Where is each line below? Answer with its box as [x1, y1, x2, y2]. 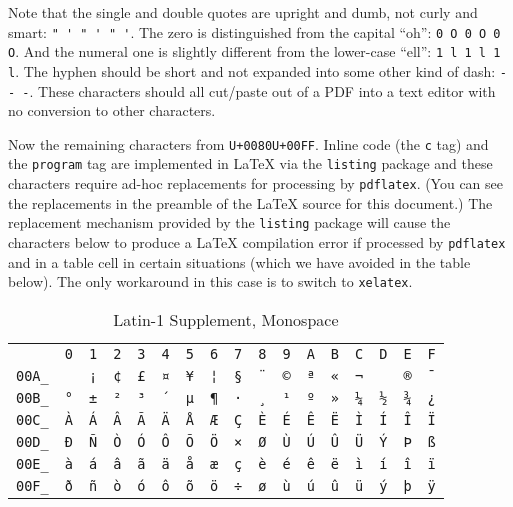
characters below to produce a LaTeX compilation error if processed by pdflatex [8, 232, 506, 253]
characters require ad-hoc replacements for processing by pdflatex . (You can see [8, 173, 504, 194]
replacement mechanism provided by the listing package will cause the [8, 212, 451, 233]
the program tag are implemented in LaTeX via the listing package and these [8, 153, 493, 174]
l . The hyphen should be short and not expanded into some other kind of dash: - [8, 60, 507, 81]
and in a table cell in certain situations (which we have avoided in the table [8, 251, 471, 272]
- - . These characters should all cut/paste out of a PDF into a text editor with [8, 80, 496, 101]
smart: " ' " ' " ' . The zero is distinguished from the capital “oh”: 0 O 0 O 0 [8, 21, 501, 42]
